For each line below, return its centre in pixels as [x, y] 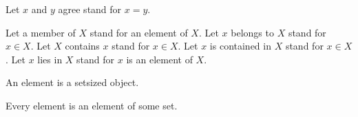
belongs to [252, 32]
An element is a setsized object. [72, 82]
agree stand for [90, 9]
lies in [50, 59]
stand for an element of [139, 32]
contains [82, 46]
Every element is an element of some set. [92, 105]
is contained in [240, 46]
